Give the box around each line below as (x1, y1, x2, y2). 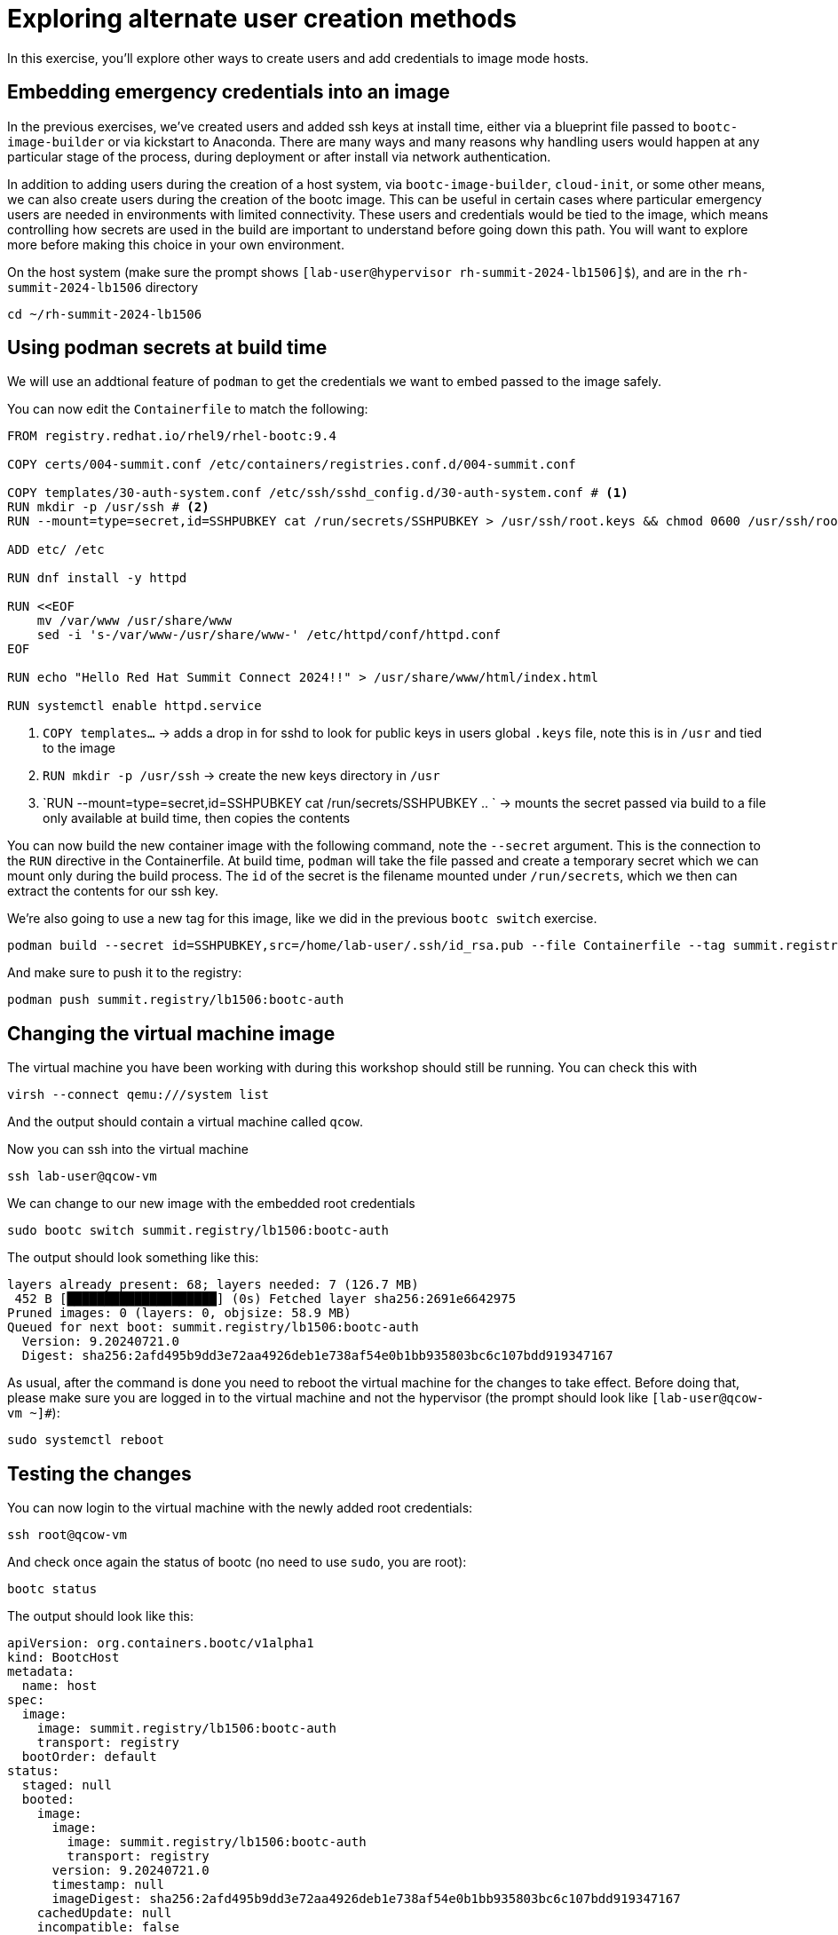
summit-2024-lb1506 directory (7, 279, 199, 295)
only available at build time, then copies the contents (43, 810, 351, 826)
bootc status (7, 1582, 98, 1597)
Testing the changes (7, 1462, 192, 1485)
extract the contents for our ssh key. (7, 883, 219, 899)
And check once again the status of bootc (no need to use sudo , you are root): (7, 1554, 467, 1570)
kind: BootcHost (7, 1650, 120, 1665)
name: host (21, 1678, 98, 1694)
